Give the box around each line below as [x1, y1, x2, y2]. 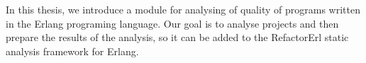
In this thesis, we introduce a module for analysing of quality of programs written [6, 2, 360, 16]
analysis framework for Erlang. [6, 43, 139, 58]
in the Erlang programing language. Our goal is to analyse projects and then [6, 16, 339, 30]
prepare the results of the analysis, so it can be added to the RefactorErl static [6, 30, 349, 45]
